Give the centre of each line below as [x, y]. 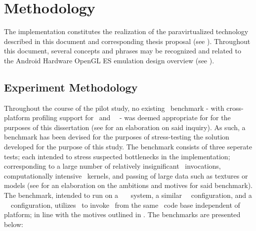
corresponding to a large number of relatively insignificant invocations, [112, 166]
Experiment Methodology [71, 87]
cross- [235, 108]
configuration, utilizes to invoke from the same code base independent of [125, 205]
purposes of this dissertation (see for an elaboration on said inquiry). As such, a [125, 127]
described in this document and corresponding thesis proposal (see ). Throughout [127, 41]
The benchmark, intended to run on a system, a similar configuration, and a [128, 195]
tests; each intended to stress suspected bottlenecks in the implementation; [117, 156]
